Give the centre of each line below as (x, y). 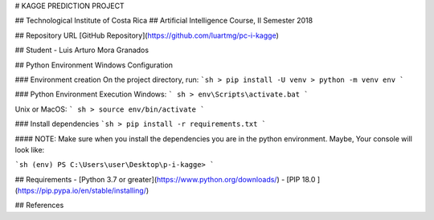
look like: (30, 149)
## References (39, 206)
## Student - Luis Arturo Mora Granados (82, 50)
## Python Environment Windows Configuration (94, 65)
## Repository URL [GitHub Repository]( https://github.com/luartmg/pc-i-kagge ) (147, 35)
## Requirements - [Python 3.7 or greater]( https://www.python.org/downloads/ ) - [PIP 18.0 (165, 179)
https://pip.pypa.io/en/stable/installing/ (82, 191)
